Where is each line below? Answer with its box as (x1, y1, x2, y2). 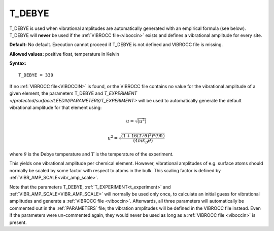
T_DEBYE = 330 (18, 72, 53, 78)
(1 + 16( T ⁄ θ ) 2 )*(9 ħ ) (121, 132, 165, 139)
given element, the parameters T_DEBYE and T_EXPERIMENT (9, 90, 138, 96)
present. (9, 219, 27, 225)
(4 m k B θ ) (133, 137, 153, 144)
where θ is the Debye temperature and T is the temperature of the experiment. (9, 151, 174, 157)
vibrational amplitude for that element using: (9, 104, 102, 111)
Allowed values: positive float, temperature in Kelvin (9, 51, 119, 57)
